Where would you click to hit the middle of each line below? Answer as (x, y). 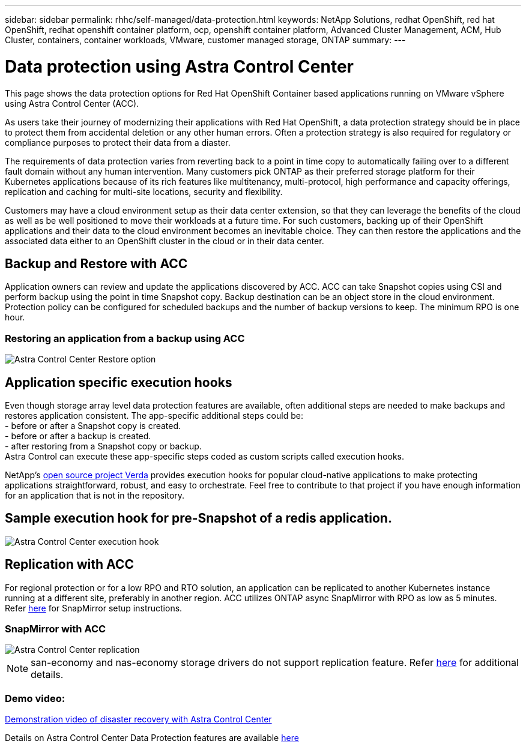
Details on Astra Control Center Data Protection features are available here (152, 738)
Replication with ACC (69, 565)
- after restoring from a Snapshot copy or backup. (103, 446)
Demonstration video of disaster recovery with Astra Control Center (138, 719)
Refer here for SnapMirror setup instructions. (94, 608)
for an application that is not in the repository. (95, 495)
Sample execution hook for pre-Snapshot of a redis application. (198, 518)
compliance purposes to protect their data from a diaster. (118, 142)
